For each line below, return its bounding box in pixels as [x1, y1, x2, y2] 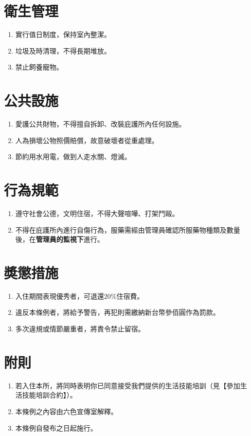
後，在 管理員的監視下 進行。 [15, 234, 104, 244]
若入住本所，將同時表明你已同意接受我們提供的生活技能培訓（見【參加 [15, 380, 240, 390]
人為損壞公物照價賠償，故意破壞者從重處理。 [15, 135, 159, 145]
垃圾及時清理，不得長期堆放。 [15, 45, 111, 55]
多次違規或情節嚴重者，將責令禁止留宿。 [15, 324, 145, 334]
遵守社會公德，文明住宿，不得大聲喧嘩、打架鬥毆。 [15, 208, 179, 218]
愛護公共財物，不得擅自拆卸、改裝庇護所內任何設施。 [15, 119, 186, 129]
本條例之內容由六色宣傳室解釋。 [15, 406, 118, 416]
